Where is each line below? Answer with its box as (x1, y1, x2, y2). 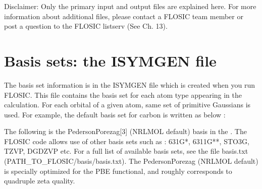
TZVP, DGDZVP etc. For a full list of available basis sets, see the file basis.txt (4, 146, 248, 156)
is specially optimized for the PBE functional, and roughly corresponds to (4, 165, 232, 176)
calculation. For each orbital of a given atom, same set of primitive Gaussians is (4, 99, 251, 110)
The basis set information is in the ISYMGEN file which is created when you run (4, 79, 255, 90)
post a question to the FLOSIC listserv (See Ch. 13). (4, 21, 168, 31)
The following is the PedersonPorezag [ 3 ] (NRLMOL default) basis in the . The (4, 126, 247, 137)
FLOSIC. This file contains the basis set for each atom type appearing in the (4, 89, 242, 100)
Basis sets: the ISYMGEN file (4, 50, 217, 71)
